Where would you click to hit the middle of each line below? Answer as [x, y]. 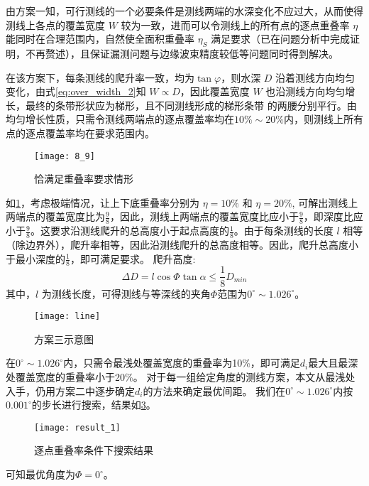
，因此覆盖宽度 [215, 91]
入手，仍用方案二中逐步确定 [70, 390]
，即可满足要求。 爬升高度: [133, 258]
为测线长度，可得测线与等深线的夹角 [126, 293]
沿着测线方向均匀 [315, 77]
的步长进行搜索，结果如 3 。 [94, 405]
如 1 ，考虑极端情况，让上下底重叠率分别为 [103, 202]
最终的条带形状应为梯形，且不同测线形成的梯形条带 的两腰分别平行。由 [191, 105]
